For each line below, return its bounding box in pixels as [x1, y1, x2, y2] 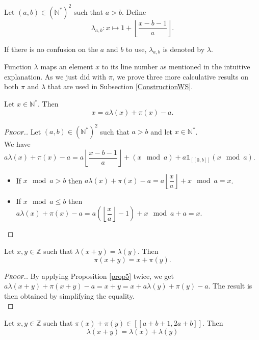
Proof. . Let [4, 126, 41, 137]
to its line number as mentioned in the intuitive [101, 61, 250, 72]
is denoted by [163, 43, 205, 54]
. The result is [208, 280, 252, 291]
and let [150, 126, 173, 137]
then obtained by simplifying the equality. [4, 290, 135, 301]
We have [4, 139, 31, 149]
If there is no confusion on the [4, 43, 98, 54]
